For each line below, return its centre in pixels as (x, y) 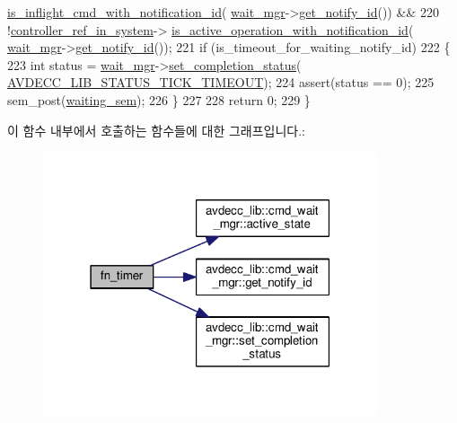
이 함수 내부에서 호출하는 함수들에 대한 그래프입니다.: (156, 130)
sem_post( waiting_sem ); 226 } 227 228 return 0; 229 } (159, 99)
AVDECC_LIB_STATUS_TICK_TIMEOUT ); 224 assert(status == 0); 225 (221, 82)
